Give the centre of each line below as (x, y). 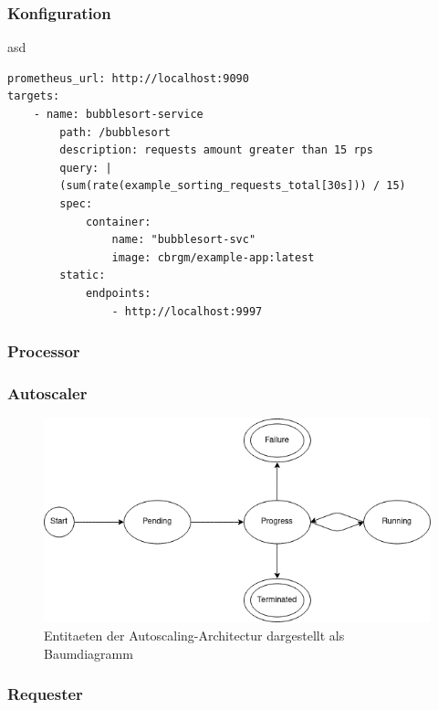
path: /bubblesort (115, 132)
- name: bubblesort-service (118, 114)
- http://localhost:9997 (187, 311)
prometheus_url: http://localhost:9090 (128, 78)
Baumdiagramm (89, 653)
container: (118, 222)
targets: (34, 96)
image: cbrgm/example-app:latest (213, 257)
